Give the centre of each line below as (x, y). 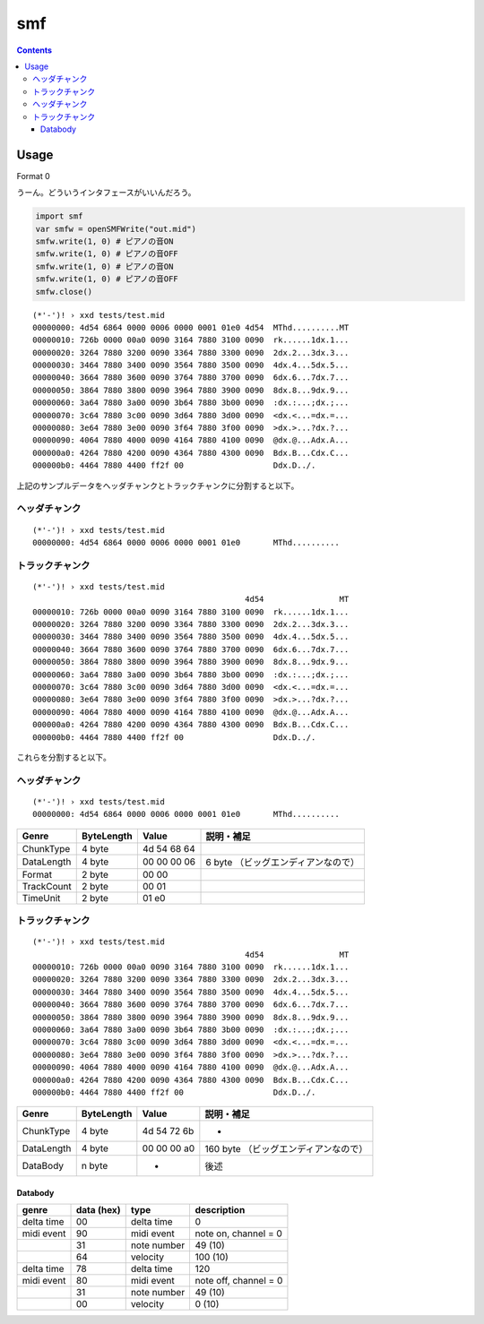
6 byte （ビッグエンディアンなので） (283, 862)
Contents (35, 50)
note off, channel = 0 (239, 1281)
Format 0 (34, 176)
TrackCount (47, 886)
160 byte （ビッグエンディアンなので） (286, 1149)
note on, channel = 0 (238, 1234)
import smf (59, 216)
